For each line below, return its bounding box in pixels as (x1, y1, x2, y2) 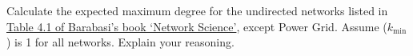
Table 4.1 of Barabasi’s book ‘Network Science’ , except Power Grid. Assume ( (6, 18, 387, 34)
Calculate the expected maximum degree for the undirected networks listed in (6, 2, 388, 18)
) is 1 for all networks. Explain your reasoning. (6, 34, 235, 50)
